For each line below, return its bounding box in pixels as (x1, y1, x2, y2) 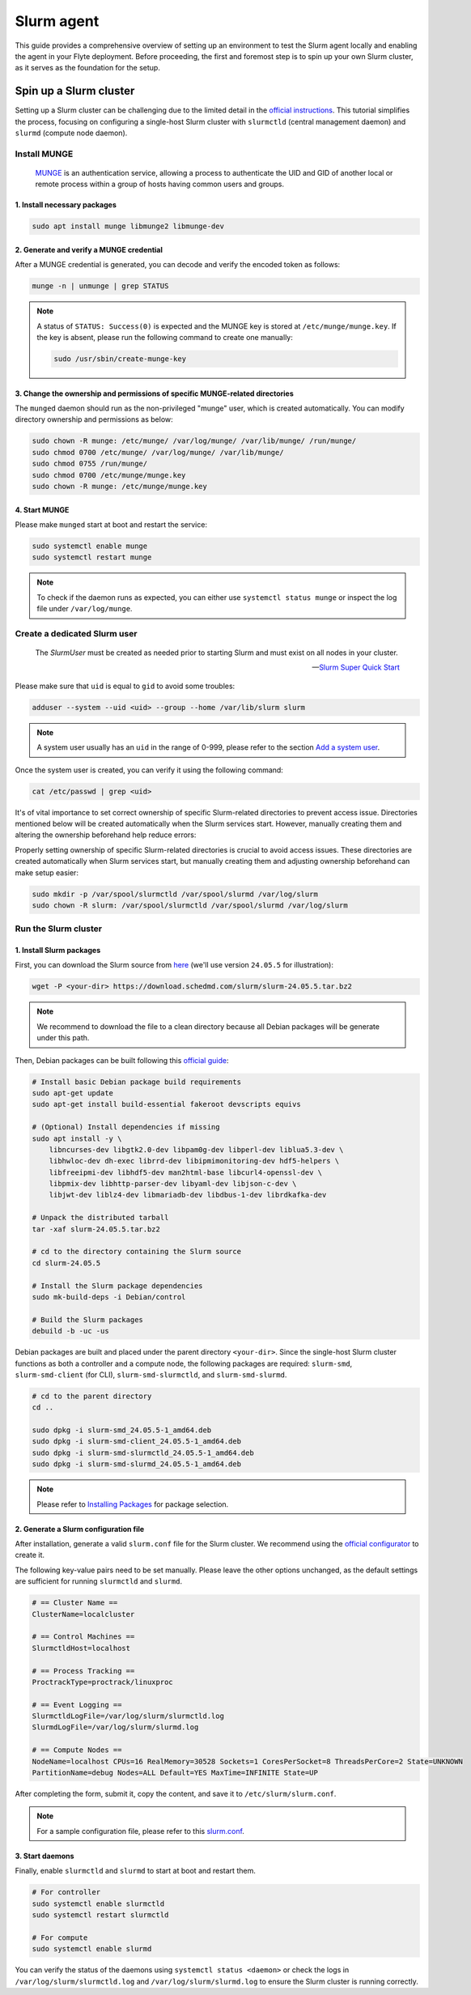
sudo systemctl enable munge (32, 541, 148, 551)
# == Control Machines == (32, 1632, 135, 1641)
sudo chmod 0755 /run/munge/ (32, 459, 148, 469)
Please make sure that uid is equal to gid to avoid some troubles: (15, 681, 235, 691)
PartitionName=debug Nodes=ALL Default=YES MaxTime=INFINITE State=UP (32, 1768, 319, 1777)
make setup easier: (15, 867, 78, 878)
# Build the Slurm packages (32, 1315, 143, 1324)
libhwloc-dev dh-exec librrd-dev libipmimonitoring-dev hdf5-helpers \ (49, 1156, 340, 1166)
